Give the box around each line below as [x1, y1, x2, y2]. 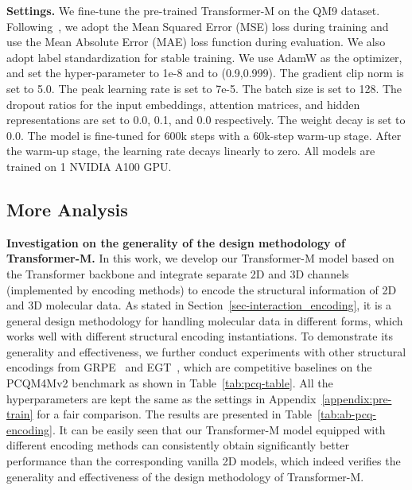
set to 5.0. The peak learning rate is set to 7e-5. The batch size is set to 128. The [6, 80, 402, 96]
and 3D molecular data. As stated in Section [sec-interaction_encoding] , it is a [6, 297, 391, 313]
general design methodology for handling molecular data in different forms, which [6, 312, 403, 329]
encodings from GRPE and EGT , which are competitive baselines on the [6, 359, 372, 375]
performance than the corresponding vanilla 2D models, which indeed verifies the [6, 453, 401, 469]
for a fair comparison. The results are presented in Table [37, 406, 313, 422]
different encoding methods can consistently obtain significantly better [6, 437, 349, 453]
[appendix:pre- [321, 390, 392, 406]
